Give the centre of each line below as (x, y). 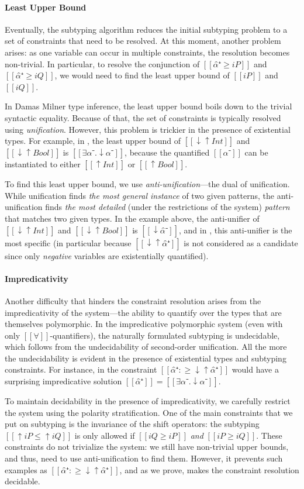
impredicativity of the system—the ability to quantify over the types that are (143, 312)
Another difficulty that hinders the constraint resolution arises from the (133, 300)
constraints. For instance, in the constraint (81, 369)
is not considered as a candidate (241, 242)
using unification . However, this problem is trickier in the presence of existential (148, 129)
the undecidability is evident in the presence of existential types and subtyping (146, 358)
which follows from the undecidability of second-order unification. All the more (146, 347)
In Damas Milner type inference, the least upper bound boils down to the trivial (148, 106)
